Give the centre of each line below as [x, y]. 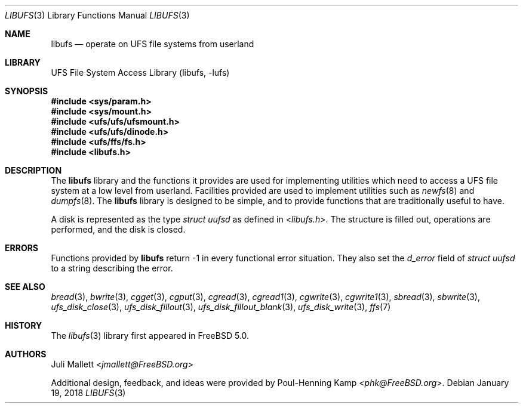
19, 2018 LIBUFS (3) [88, 393]
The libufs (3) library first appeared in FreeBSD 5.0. [150, 336]
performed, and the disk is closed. [118, 229]
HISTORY [24, 325]
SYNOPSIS [27, 91]
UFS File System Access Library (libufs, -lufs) [140, 72]
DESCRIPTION [33, 170]
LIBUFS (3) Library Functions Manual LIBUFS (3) [97, 15]
